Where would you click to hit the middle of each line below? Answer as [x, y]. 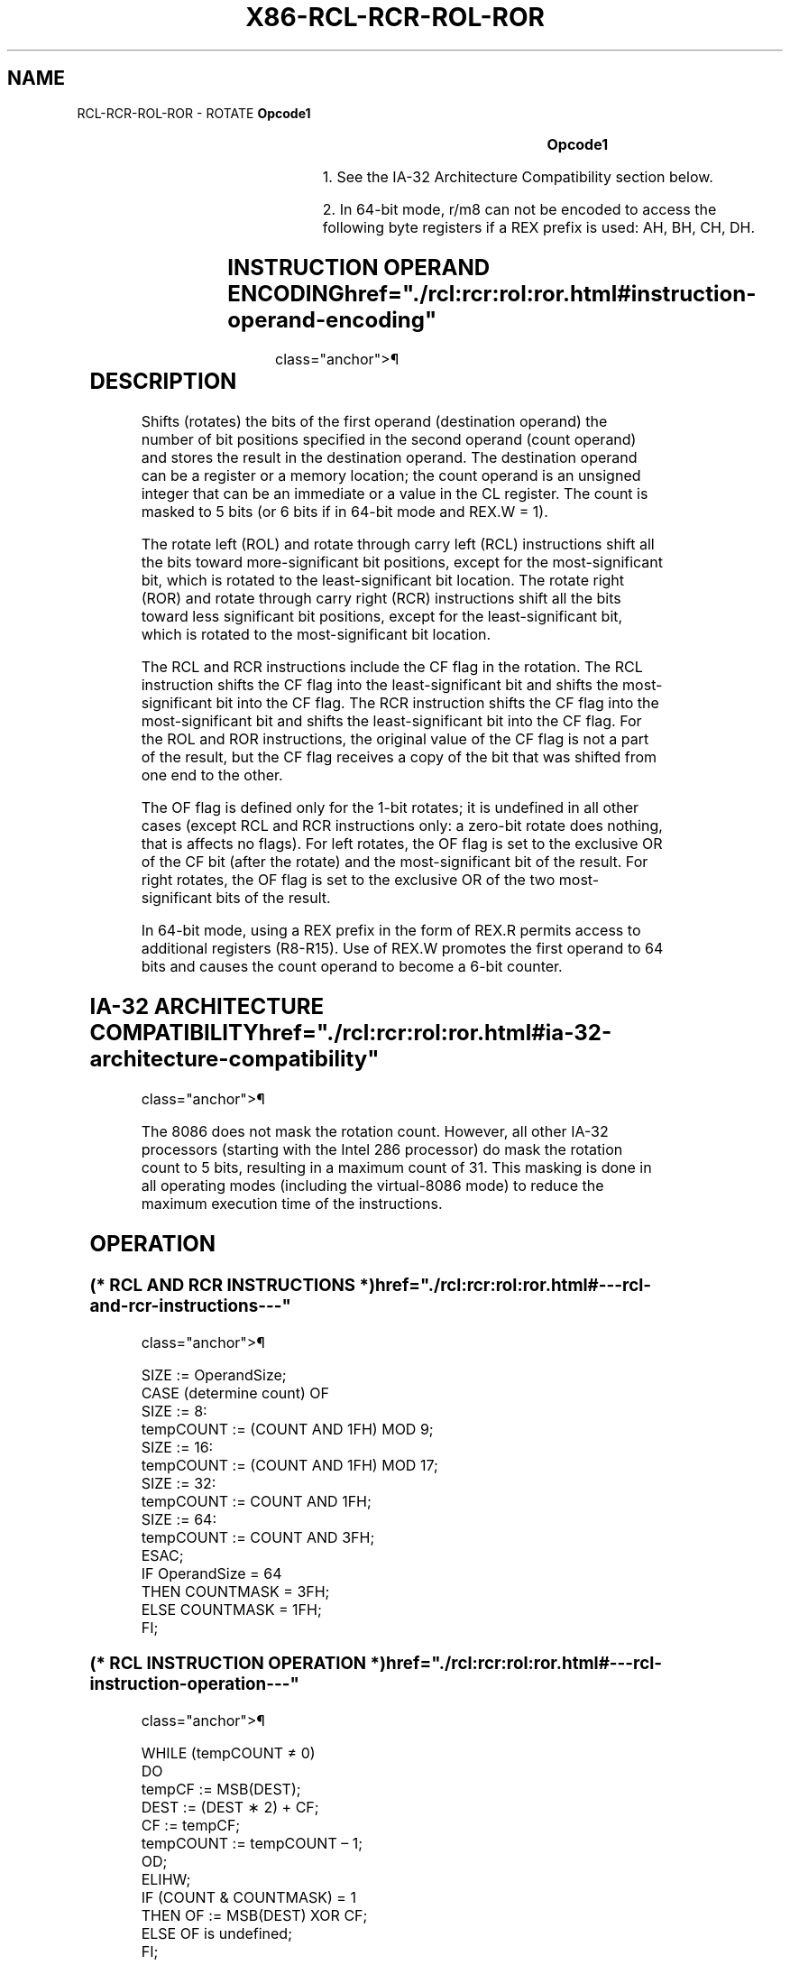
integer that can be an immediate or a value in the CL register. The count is [395, 494]
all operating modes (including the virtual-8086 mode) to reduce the [372, 1186]
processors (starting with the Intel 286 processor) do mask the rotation [382, 1150]
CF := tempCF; [191, 1826]
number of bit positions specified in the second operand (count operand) [389, 440]
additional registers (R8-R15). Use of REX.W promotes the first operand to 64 [402, 949]
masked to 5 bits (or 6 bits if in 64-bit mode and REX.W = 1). [344, 512]
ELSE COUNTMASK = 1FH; [231, 1609]
